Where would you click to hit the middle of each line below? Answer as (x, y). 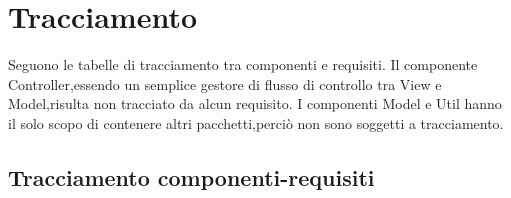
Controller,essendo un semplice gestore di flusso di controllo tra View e (225, 83)
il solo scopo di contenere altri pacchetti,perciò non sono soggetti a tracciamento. (256, 122)
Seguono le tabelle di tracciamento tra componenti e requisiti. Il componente (243, 64)
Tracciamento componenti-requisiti (191, 176)
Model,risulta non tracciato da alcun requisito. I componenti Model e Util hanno (255, 103)
